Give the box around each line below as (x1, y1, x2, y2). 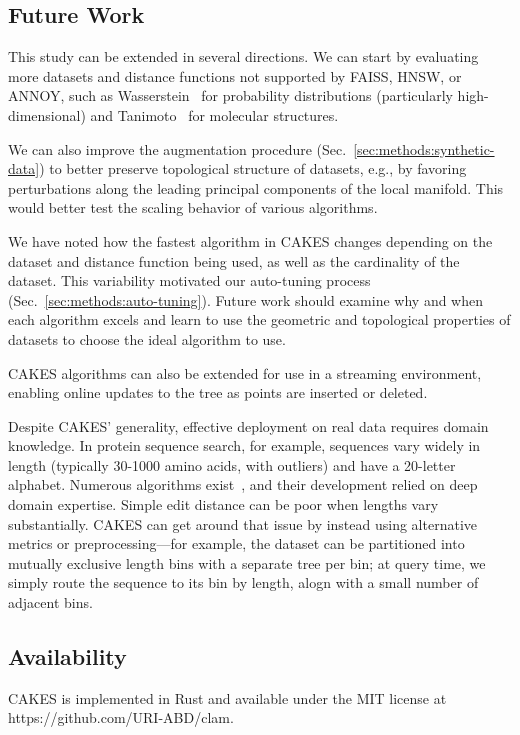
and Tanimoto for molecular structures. (90, 104, 339, 125)
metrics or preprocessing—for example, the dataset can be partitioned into (8, 533, 465, 554)
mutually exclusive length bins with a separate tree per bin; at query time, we (8, 552, 486, 573)
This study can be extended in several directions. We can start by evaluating (8, 46, 479, 67)
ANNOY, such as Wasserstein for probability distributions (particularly (8, 85, 453, 106)
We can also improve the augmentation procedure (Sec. (8, 138, 347, 159)
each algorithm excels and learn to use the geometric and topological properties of (8, 309, 511, 330)
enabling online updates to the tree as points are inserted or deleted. (8, 382, 428, 403)
